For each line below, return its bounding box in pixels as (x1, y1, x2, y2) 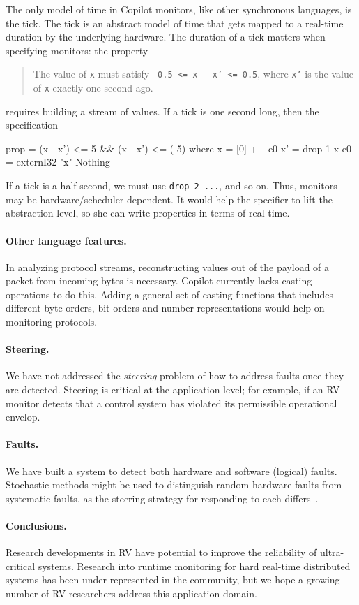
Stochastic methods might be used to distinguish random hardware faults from (6, 477, 342, 492)
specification (6, 117, 59, 132)
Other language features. (6, 233, 127, 247)
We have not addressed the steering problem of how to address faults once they (6, 368, 344, 383)
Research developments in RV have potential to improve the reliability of (6, 545, 317, 560)
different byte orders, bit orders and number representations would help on (6, 300, 325, 315)
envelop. (6, 409, 40, 424)
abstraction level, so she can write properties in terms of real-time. (6, 205, 290, 220)
